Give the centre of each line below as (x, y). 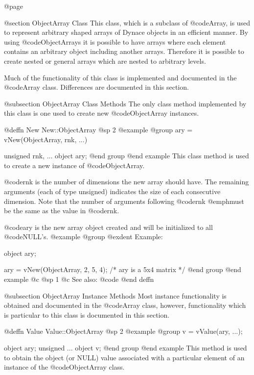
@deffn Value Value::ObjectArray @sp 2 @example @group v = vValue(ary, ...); (123, 331)
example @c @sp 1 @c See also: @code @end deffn (79, 279)
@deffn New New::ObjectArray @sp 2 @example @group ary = (98, 129)
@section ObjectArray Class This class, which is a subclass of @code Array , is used (127, 22)
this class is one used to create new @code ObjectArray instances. (102, 113)
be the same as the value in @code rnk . (62, 211)
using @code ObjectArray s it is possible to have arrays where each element (115, 41)
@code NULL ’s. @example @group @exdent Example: (83, 237)
